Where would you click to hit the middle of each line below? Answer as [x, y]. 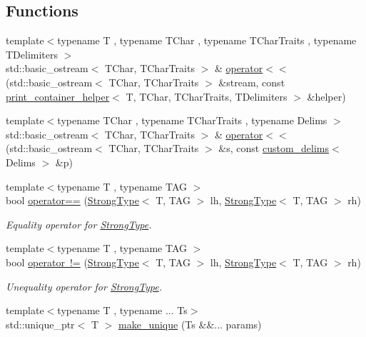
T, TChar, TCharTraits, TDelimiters [207, 96]
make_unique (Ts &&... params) [190, 324]
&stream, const [252, 82]
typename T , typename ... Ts [122, 310]
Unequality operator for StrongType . [84, 286]
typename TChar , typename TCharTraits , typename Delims [192, 120]
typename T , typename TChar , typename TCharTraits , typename [207, 40]
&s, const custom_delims [274, 148]
